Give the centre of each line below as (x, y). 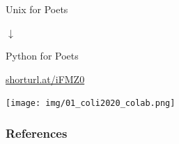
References (37, 133)
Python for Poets (42, 56)
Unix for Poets (37, 9)
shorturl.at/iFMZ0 (45, 79)
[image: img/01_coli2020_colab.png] (91, 103)
